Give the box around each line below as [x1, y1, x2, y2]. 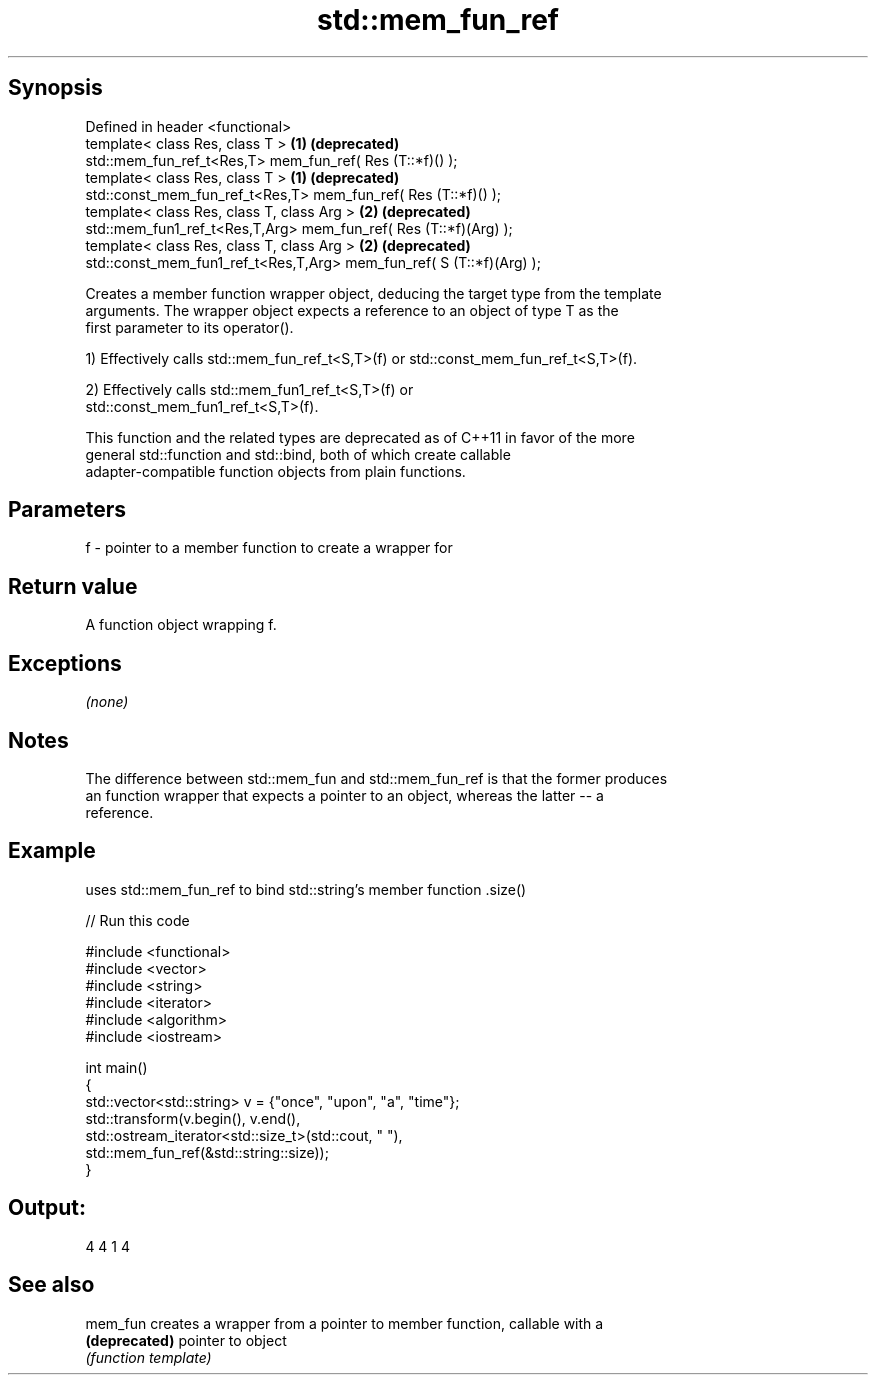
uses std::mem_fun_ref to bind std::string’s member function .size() [85, 880, 527, 898]
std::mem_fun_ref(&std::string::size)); [85, 1143, 329, 1161]
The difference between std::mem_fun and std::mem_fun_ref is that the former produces [85, 769, 668, 787]
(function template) [85, 1348, 212, 1366]
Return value [8, 573, 138, 599]
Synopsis [8, 75, 103, 101]
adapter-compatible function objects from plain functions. [85, 462, 466, 480]
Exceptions [8, 650, 122, 676]
